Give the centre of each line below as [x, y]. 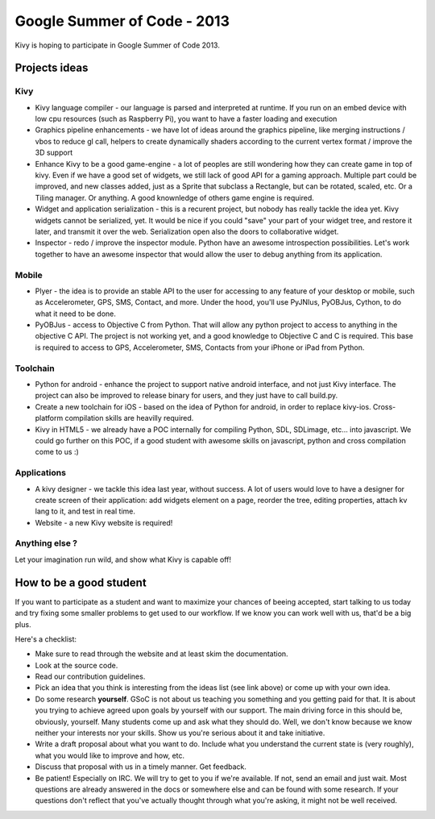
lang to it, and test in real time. [85, 511]
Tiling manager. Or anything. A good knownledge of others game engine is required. [174, 197]
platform [49, 418]
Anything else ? [46, 543]
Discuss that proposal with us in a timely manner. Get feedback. [141, 767]
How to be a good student [81, 582]
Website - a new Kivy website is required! [104, 522]
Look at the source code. [77, 665]
